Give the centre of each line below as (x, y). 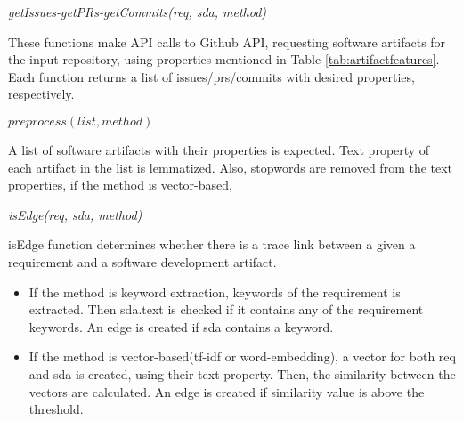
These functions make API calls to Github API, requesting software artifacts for (227, 41)
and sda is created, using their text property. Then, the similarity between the (242, 373)
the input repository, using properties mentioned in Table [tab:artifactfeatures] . (224, 59)
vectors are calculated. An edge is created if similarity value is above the (227, 391)
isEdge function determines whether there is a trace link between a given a (212, 244)
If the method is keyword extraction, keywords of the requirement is (215, 291)
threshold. (56, 409)
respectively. (41, 94)
